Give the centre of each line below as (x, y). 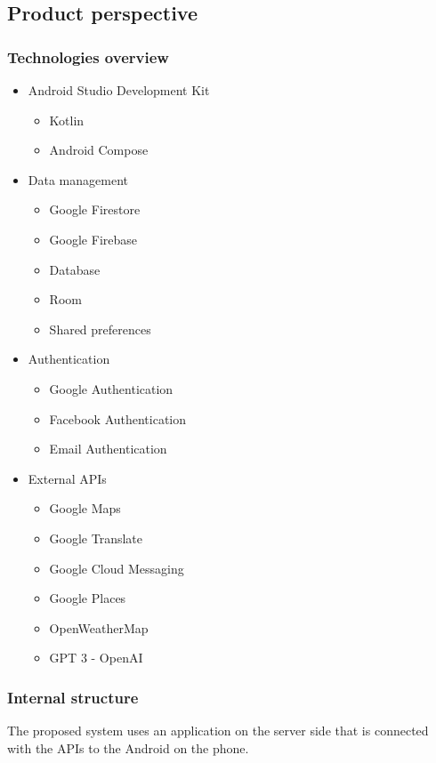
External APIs (67, 478)
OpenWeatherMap (99, 627)
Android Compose (99, 150)
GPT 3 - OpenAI (96, 658)
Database (75, 269)
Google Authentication (111, 388)
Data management (78, 179)
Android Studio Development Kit (119, 90)
